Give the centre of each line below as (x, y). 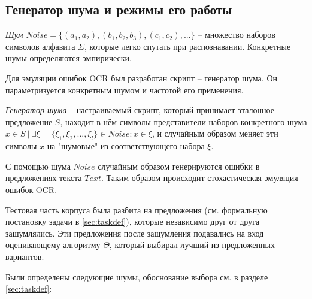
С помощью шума (38, 166)
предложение (29, 121)
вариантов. (25, 256)
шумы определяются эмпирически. (69, 58)
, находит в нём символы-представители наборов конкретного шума (184, 121)
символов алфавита (40, 46)
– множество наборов (237, 34)
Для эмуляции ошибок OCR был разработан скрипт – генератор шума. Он (141, 78)
